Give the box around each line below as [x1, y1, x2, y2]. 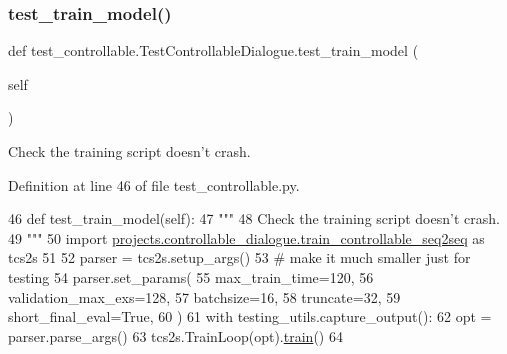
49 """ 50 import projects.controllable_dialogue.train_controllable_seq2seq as [8, 227, 485, 248]
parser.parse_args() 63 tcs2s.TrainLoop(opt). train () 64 [8, 325, 343, 346]
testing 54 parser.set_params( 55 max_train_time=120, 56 [8, 266, 374, 287]
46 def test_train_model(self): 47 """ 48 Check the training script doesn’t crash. [8, 208, 500, 229]
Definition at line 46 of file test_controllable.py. [8, 174, 300, 195]
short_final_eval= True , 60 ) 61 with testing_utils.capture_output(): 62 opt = [8, 306, 492, 327]
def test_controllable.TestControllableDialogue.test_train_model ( [8, 40, 419, 61]
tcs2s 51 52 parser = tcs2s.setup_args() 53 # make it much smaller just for [8, 247, 471, 268]
